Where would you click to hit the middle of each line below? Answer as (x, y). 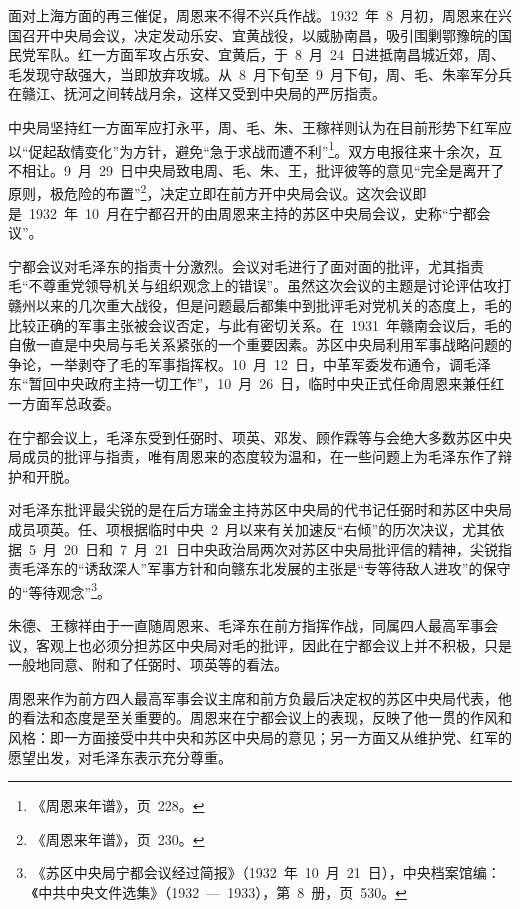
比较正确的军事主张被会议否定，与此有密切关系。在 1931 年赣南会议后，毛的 (260, 324)
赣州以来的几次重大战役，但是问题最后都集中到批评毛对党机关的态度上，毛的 (260, 305)
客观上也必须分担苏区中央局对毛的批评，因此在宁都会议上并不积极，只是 (273, 644)
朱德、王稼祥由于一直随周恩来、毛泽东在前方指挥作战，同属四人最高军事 (246, 625)
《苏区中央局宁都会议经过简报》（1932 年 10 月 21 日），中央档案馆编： (266, 872)
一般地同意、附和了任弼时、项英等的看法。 (148, 664)
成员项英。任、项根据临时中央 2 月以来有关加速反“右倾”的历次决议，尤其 (249, 528)
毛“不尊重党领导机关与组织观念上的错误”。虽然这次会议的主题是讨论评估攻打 (260, 285)
